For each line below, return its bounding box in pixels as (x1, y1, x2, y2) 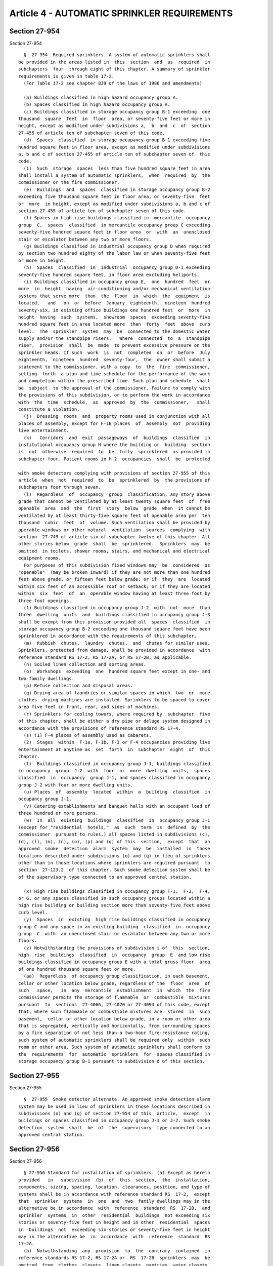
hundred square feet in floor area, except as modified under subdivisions (18, 144, 210, 150)
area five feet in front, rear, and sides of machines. (18, 704, 160, 710)
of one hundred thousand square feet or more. (18, 966, 136, 972)
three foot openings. (18, 598, 72, 604)
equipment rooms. (18, 555, 61, 561)
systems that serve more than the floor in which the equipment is (18, 293, 210, 299)
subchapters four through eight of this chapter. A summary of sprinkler (18, 66, 210, 72)
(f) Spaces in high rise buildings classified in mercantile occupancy (23, 215, 210, 221)
